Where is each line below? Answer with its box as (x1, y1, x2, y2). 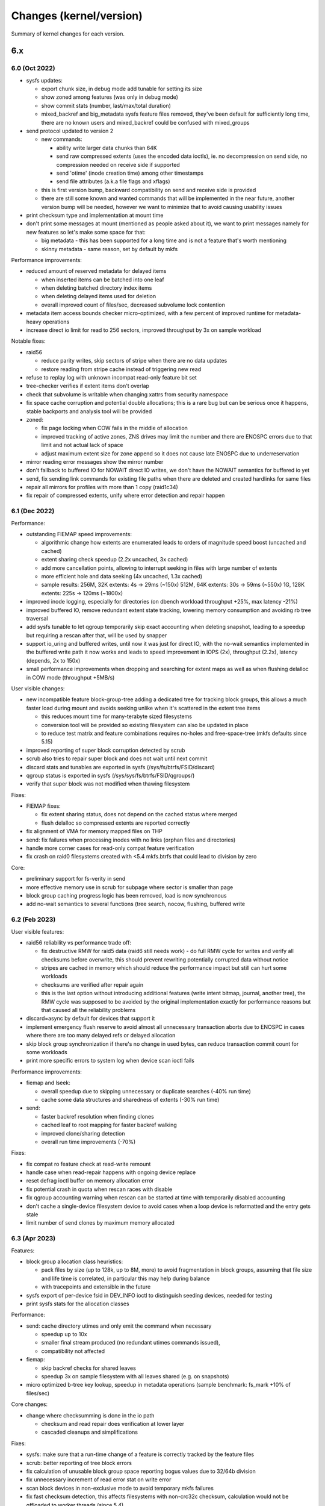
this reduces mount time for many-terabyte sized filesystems (41, 713, 193, 720)
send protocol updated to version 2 (26, 127, 114, 135)
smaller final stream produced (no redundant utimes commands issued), (41, 1339, 221, 1346)
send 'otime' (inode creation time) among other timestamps (56, 169, 204, 177)
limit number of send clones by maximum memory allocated (26, 1219, 175, 1226)
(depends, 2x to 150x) (26, 657, 81, 664)
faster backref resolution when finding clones (41, 1113, 155, 1120)
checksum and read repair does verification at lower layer (41, 1420, 185, 1427)
